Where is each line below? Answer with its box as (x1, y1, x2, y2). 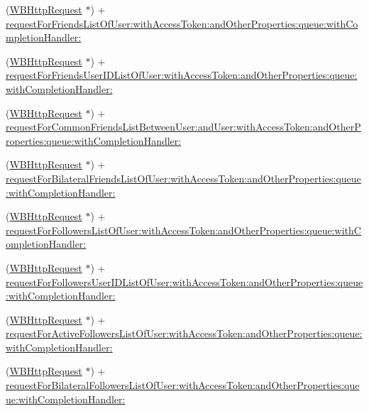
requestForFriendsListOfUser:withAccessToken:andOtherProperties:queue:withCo (6, 16, 358, 31)
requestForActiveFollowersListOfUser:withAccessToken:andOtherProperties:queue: (6, 326, 363, 341)
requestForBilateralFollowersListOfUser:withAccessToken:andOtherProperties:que (6, 378, 360, 393)
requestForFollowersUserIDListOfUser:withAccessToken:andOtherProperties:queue (6, 274, 363, 289)
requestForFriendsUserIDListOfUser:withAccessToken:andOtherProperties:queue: (6, 67, 358, 82)
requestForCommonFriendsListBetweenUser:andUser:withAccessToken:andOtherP (6, 119, 361, 134)
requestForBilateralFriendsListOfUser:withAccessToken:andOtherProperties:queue (6, 170, 361, 185)
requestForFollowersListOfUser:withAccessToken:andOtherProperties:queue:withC (6, 222, 361, 237)
